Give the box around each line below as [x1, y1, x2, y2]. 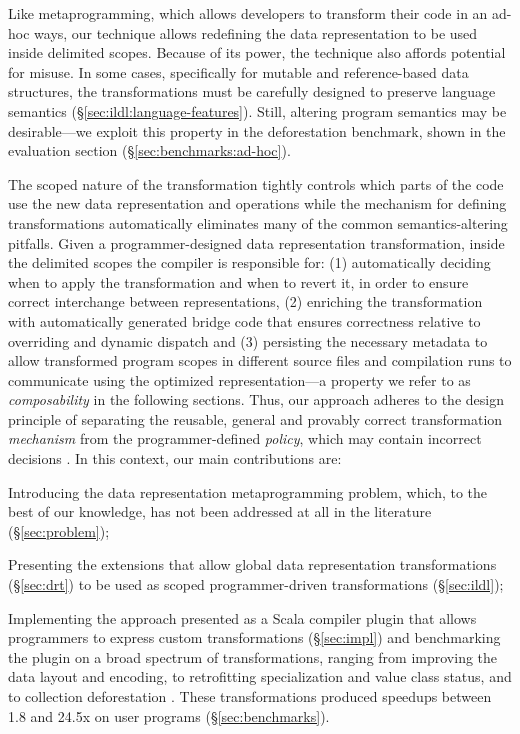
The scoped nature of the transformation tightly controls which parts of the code [8, 173, 504, 194]
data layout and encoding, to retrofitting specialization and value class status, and [8, 666, 512, 687]
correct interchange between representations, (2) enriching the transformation [8, 291, 483, 312]
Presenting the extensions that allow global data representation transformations [8, 554, 497, 575]
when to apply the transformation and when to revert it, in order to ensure [8, 271, 469, 292]
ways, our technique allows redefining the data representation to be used [34, 22, 478, 43]
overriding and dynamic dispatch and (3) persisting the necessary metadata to [8, 330, 488, 351]
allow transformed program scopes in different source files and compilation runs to [8, 350, 512, 371]
